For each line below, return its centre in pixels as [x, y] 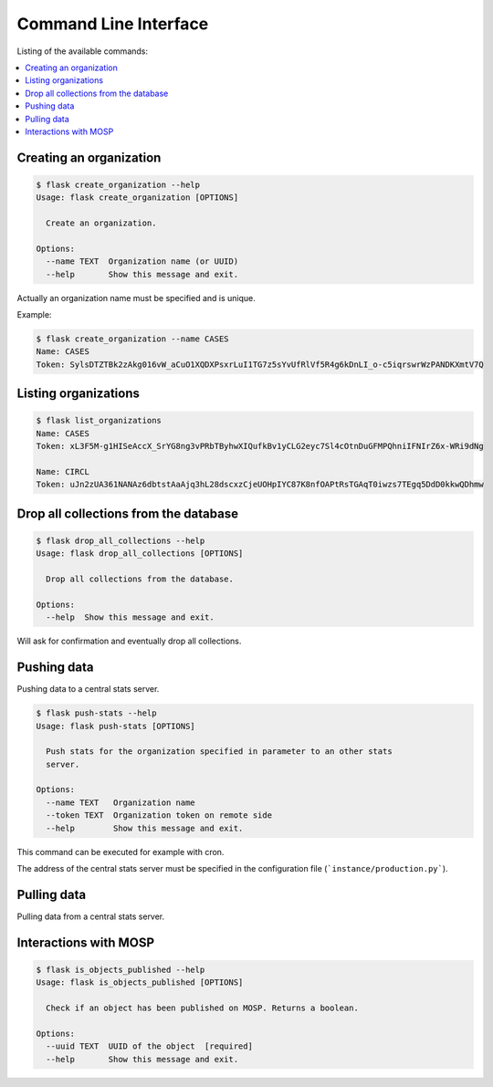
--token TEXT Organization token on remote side [159, 815]
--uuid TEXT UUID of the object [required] [149, 1046]
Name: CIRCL [63, 471]
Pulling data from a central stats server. [91, 916]
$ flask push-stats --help [96, 713]
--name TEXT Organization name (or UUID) [142, 261]
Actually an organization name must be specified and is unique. [136, 298]
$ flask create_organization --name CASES [132, 339]
